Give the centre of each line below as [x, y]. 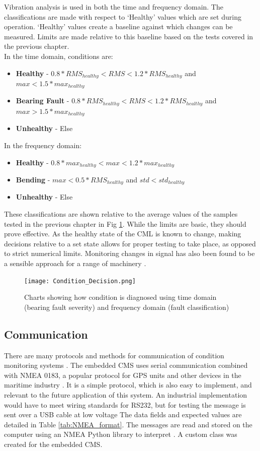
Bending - [33, 180]
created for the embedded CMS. [53, 444]
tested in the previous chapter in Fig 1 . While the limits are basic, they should [125, 223]
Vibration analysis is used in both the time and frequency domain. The [114, 7]
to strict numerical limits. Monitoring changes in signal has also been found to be [129, 253]
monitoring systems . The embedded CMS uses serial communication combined [126, 365]
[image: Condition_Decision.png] [80, 281]
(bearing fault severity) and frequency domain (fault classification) [127, 307]
